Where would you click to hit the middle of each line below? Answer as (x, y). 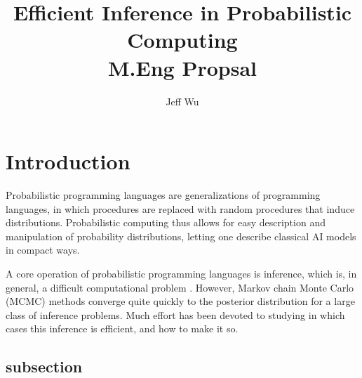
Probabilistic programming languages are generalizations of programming (163, 195)
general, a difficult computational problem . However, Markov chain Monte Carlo (180, 287)
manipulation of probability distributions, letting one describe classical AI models (181, 236)
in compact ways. (43, 250)
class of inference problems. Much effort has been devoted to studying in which (175, 314)
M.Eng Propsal (182, 67)
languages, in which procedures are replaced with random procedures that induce (180, 208)
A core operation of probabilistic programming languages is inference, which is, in (181, 273)
